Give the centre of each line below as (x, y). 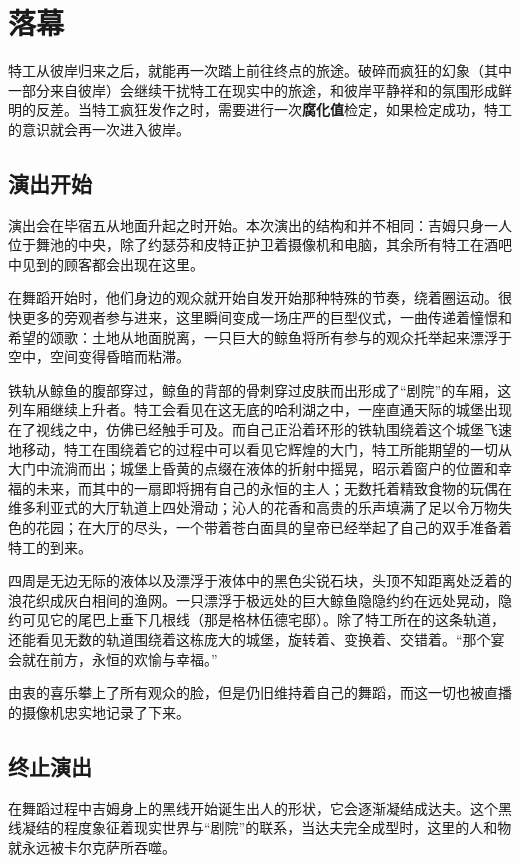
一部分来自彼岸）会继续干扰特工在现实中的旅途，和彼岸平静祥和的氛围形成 (253, 89)
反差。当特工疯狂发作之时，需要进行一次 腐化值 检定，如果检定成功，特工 (273, 109)
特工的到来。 (50, 546)
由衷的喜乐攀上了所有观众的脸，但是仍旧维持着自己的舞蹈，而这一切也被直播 (260, 692)
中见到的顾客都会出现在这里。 (106, 263)
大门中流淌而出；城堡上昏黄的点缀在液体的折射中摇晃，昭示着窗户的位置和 (253, 468)
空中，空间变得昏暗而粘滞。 (99, 356)
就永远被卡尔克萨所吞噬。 (92, 846)
